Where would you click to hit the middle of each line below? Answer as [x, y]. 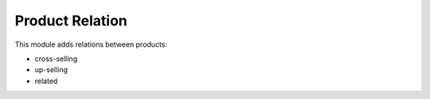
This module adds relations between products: [91, 44]
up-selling [51, 70]
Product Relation [71, 21]
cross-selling [56, 59]
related [46, 81]
